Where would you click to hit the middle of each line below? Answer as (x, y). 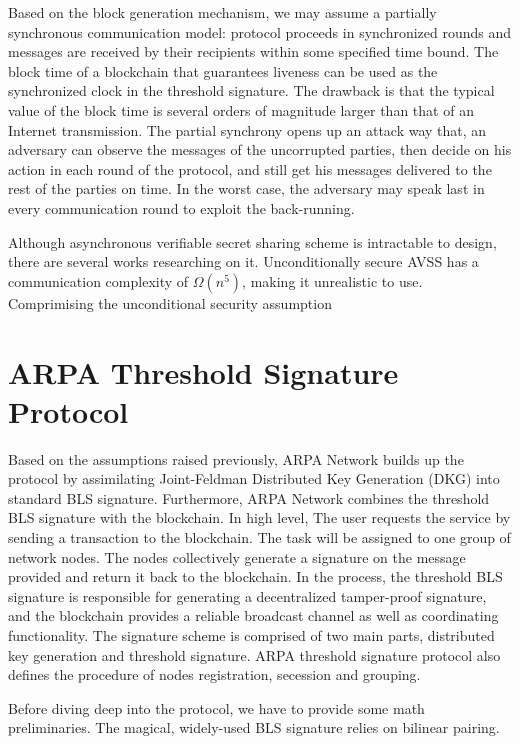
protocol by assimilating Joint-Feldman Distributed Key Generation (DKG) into (254, 478)
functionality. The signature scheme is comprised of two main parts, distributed (251, 634)
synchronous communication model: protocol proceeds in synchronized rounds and (260, 31)
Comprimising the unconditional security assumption (170, 302)
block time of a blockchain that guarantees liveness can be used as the (223, 70)
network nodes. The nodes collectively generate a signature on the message (237, 556)
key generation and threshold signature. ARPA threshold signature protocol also (254, 654)
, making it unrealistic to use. (332, 280)
